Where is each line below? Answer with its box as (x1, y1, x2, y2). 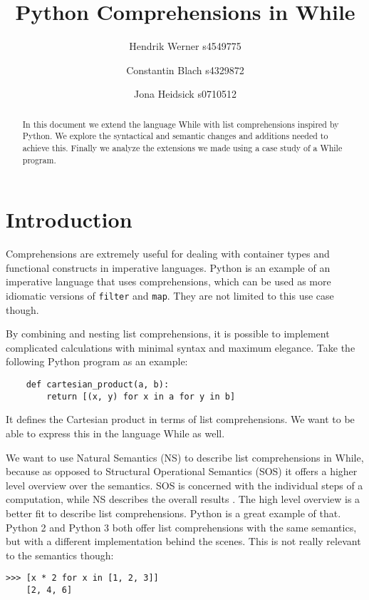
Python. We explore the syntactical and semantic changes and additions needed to (22, 130, 328, 142)
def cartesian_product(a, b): (26, 380, 170, 390)
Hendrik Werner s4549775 (129, 39, 241, 54)
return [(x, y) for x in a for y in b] (46, 391, 236, 402)
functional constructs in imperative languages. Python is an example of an (6, 260, 331, 275)
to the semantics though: (6, 547, 114, 562)
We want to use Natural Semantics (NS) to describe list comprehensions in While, (6, 449, 364, 464)
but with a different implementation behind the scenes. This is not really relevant (6, 534, 361, 549)
